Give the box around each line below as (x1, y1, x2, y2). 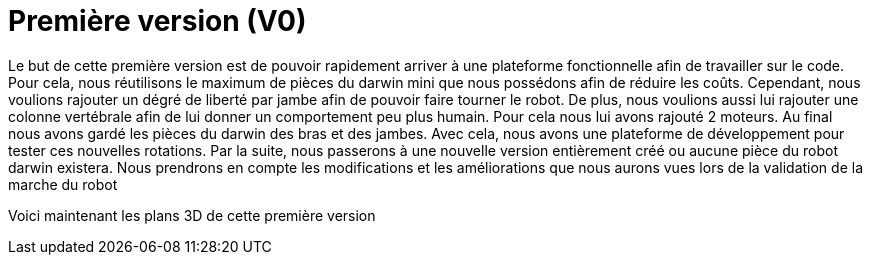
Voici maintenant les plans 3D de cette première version (8, 206, 376, 224)
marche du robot (8, 175, 118, 193)
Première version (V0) (8, 4, 307, 38)
